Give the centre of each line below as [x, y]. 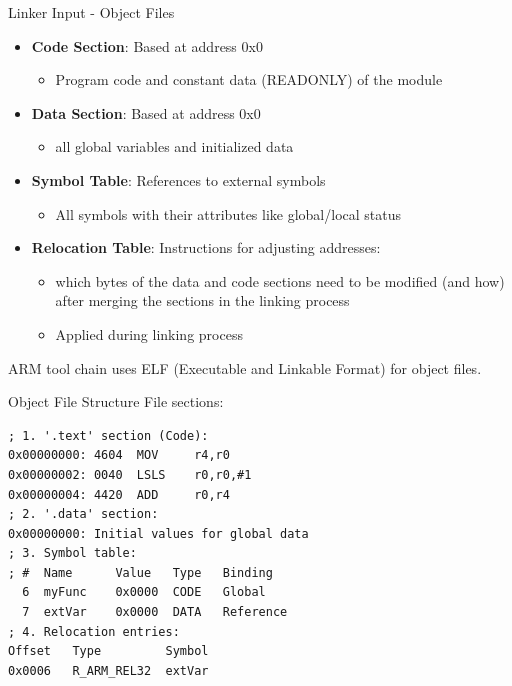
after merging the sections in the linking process [202, 300]
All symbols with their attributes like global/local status [228, 213]
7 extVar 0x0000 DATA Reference [155, 612]
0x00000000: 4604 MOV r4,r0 [119, 455]
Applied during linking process [149, 333]
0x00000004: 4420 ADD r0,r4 [119, 494]
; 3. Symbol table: [72, 553]
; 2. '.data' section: [83, 514]
